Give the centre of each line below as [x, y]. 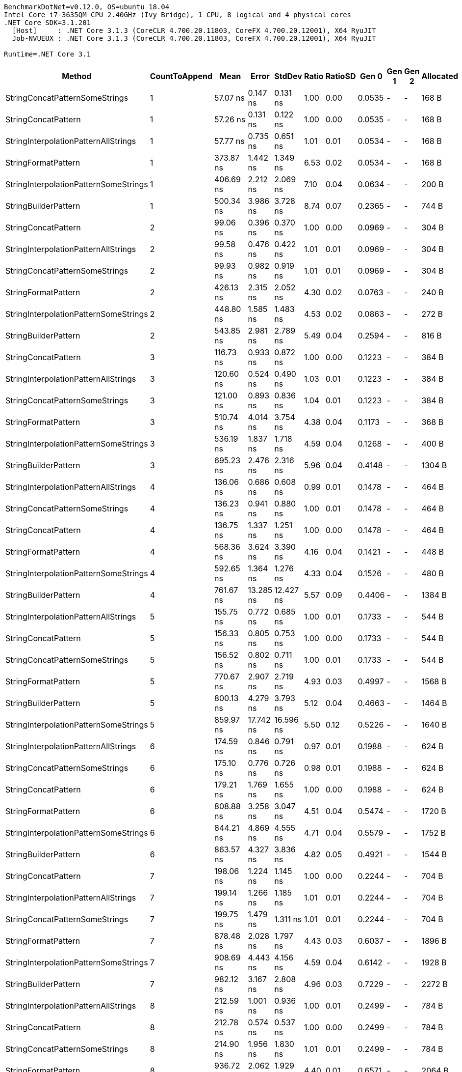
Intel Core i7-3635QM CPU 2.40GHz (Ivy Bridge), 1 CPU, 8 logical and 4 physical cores [178, 15]
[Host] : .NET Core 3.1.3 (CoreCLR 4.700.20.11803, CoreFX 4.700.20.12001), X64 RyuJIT [194, 30]
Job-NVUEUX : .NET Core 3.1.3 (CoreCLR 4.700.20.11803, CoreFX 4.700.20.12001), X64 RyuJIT [194, 38]
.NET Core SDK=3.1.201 [48, 23]
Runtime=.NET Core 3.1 [48, 54]
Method [77, 76]
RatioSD [341, 76]
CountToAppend [181, 76]
